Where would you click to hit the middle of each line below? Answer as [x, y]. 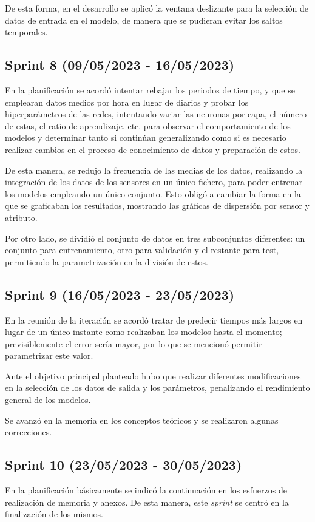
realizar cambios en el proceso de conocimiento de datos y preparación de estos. [153, 149]
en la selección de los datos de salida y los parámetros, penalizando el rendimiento [157, 388]
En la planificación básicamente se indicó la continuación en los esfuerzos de [146, 490]
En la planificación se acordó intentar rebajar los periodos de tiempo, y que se [150, 90]
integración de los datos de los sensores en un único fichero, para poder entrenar [154, 182]
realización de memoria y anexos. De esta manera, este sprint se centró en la [147, 502]
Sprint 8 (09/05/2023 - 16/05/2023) [120, 65]
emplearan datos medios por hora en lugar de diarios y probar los [127, 102]
